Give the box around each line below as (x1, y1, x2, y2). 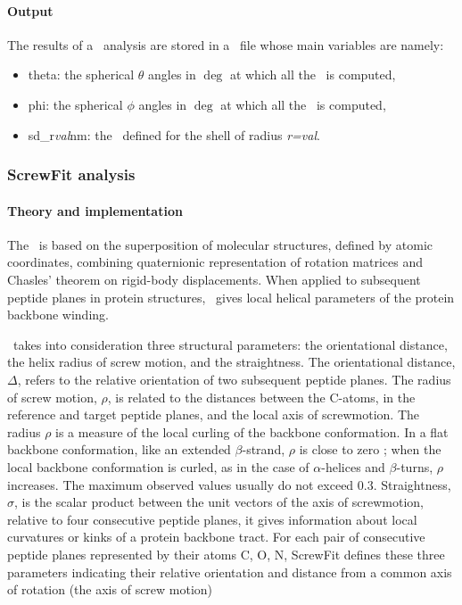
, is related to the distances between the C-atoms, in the (107, 387, 416, 406)
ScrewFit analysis (7, 163, 136, 186)
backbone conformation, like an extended (7, 440, 231, 459)
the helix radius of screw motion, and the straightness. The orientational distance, (7, 352, 456, 371)
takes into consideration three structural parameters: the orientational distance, (12, 335, 448, 353)
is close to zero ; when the (299, 440, 441, 459)
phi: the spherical (28, 95, 123, 113)
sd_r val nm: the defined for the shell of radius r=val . (28, 125, 320, 144)
